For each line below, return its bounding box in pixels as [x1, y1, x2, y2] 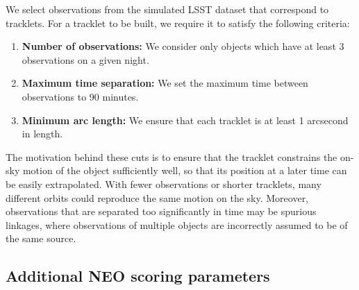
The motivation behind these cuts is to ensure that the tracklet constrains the [6, 149, 337, 164]
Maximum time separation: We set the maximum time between [22, 76, 308, 90]
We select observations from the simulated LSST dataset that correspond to [6, 2, 329, 16]
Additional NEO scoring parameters [6, 265, 270, 287]
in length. [22, 126, 63, 141]
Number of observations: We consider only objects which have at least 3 [22, 39, 344, 53]
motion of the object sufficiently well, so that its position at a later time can [22, 163, 347, 178]
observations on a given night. [22, 52, 149, 67]
